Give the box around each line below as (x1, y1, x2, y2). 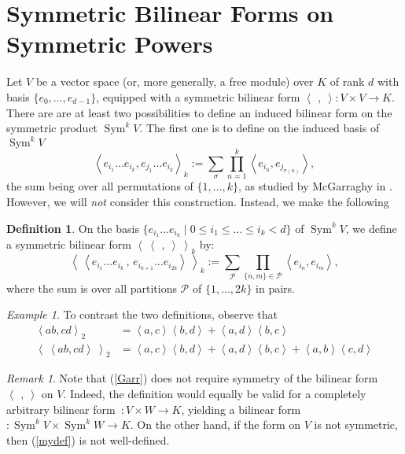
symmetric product (6, 120, 98, 136)
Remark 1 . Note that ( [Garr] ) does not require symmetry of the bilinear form (6, 370, 378, 386)
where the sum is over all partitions (6, 279, 177, 296)
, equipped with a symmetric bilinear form (96, 88, 300, 105)
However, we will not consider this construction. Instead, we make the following (6, 193, 389, 209)
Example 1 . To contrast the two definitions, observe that (6, 306, 278, 323)
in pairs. (256, 279, 295, 296)
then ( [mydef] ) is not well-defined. (6, 431, 170, 448)
